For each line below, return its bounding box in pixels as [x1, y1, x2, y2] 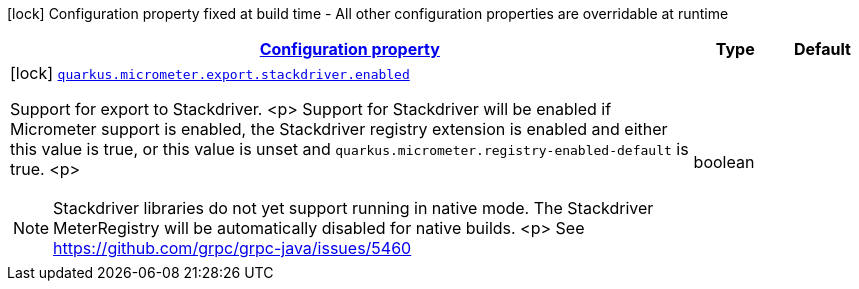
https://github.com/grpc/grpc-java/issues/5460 [53, 238, 412, 258]
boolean [693, 152, 755, 172]
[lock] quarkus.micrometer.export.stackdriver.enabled [10, 63, 410, 83]
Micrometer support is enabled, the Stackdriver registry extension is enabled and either [10, 119, 668, 139]
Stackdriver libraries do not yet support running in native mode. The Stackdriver [53, 198, 654, 218]
